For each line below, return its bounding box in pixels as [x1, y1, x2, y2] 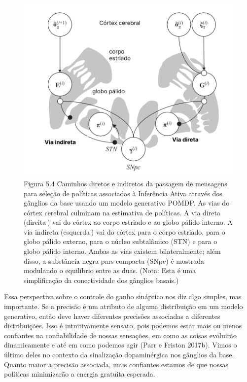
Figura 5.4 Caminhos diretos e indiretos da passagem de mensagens [24, 178, 227, 188]
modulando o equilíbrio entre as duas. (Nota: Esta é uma [24, 265, 196, 276]
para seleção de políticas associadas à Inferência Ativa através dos [24, 188, 222, 198]
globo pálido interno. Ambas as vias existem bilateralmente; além [24, 246, 221, 256]
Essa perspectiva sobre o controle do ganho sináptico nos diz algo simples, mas [4, 291, 242, 302]
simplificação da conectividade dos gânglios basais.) [24, 275, 179, 285]
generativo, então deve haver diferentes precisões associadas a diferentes [4, 311, 220, 321]
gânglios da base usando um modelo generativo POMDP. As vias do [24, 198, 230, 208]
